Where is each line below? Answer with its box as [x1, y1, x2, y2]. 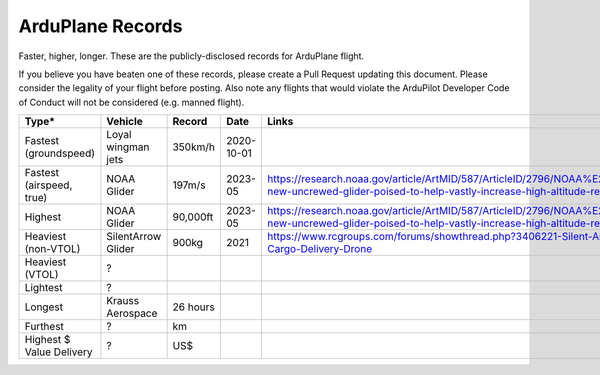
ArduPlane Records [18, 15, 183, 37]
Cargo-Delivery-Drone [266, 242, 373, 256]
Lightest [24, 281, 64, 295]
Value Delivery [24, 345, 94, 359]
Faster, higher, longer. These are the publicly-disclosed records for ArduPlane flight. [18, 50, 365, 62]
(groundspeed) [24, 146, 95, 160]
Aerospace [106, 306, 158, 320]
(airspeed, [24, 178, 73, 192]
